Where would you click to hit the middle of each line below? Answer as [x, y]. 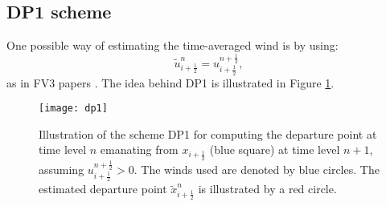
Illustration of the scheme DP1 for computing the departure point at [208, 133]
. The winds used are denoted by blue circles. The [257, 169]
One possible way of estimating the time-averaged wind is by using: [172, 45]
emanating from [139, 149]
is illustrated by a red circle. [267, 189]
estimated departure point [103, 189]
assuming [62, 169]
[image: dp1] [73, 109]
